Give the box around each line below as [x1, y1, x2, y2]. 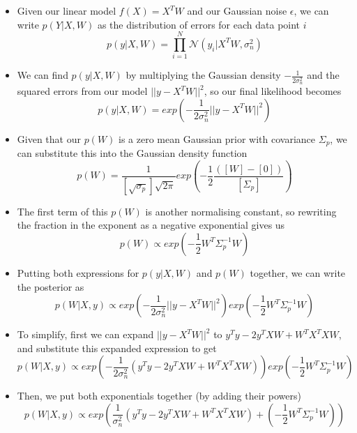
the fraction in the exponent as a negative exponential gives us [17, 218, 285, 232]
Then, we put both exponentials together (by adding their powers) [17, 388, 301, 403]
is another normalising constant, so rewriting [145, 204, 337, 218]
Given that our [17, 131, 81, 146]
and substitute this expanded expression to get [17, 340, 217, 355]
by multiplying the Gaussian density [126, 68, 281, 82]
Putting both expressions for [17, 265, 139, 280]
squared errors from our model [17, 84, 148, 98]
